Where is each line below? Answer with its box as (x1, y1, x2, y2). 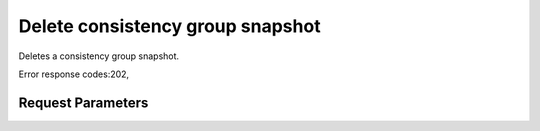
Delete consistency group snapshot (18, 15, 321, 37)
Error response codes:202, (18, 68, 130, 80)
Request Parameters (18, 94, 149, 111)
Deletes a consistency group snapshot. (18, 50, 180, 62)
